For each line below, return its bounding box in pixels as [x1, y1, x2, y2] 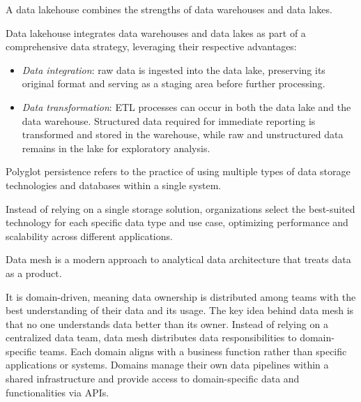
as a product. [6, 265, 62, 280]
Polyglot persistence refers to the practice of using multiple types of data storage [6, 164, 351, 179]
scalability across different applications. [6, 228, 173, 243]
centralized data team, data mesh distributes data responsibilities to [6, 330, 297, 345]
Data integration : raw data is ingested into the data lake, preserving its [22, 62, 325, 77]
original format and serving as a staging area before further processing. [22, 76, 325, 91]
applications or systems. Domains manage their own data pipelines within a [6, 357, 329, 372]
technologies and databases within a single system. [6, 177, 222, 192]
